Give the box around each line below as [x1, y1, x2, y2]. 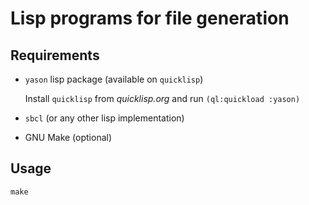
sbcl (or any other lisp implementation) [24, 112, 185, 124]
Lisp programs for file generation [10, 7, 290, 30]
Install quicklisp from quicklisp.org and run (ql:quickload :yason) [24, 93, 301, 104]
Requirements [10, 47, 100, 64]
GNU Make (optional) [24, 132, 113, 143]
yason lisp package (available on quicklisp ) [24, 73, 204, 85]
